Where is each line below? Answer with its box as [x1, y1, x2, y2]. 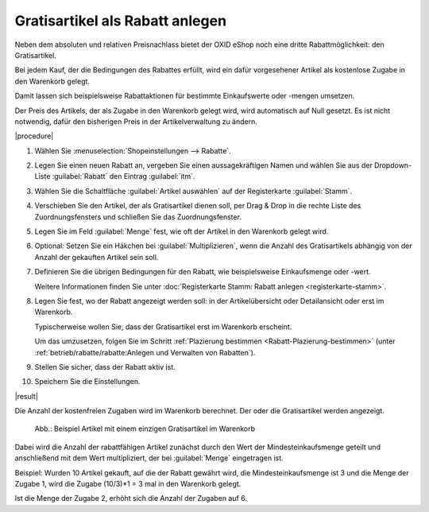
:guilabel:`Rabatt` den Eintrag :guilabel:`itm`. [52, 172, 195, 181]
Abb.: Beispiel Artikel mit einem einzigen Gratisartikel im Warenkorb [34, 424, 256, 433]
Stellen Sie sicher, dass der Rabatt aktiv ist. [34, 362, 176, 371]
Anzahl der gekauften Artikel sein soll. [34, 252, 159, 262]
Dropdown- [373, 161, 412, 170]
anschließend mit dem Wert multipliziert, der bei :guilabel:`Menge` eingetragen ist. [14, 453, 284, 463]
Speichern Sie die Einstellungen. [34, 377, 141, 386]
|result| [14, 391, 39, 401]
